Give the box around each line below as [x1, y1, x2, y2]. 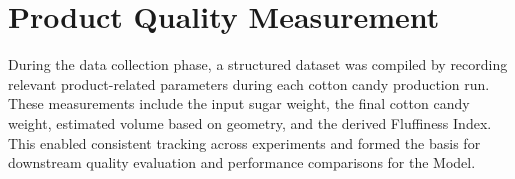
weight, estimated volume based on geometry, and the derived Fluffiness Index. [8, 112, 492, 133]
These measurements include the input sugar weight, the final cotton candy [8, 93, 470, 114]
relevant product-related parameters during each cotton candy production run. [8, 73, 490, 94]
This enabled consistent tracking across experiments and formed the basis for [8, 132, 481, 153]
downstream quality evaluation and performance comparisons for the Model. [8, 152, 476, 173]
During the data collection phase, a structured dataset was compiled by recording [8, 54, 508, 75]
